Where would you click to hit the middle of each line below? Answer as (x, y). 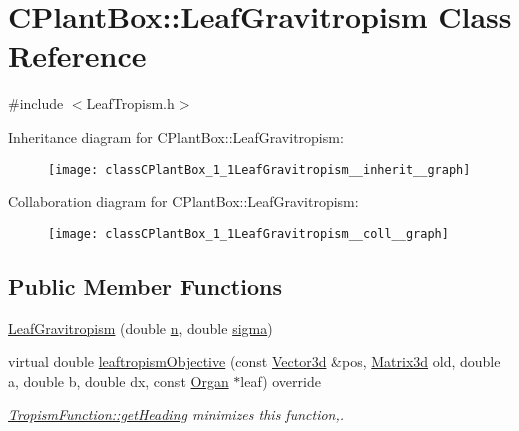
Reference (77, 55)
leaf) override (280, 380)
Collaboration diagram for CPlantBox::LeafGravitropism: (183, 201)
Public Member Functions (145, 285)
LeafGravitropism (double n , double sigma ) (140, 327)
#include (36, 103)
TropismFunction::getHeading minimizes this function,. (176, 414)
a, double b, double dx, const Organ (118, 380)
